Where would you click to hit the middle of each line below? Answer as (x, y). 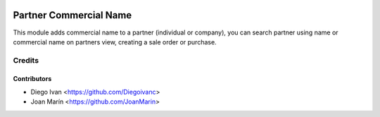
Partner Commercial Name (72, 15)
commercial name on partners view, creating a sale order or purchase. (115, 42)
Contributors (32, 79)
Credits (26, 60)
